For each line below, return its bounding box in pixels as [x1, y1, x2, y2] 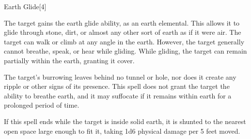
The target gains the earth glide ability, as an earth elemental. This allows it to [4, 17, 240, 28]
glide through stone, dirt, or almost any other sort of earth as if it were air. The [4, 27, 241, 37]
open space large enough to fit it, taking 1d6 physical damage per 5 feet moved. [4, 125, 240, 136]
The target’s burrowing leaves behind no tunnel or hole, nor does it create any [4, 71, 236, 82]
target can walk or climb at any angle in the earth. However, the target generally [4, 36, 245, 46]
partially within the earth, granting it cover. [4, 55, 135, 65]
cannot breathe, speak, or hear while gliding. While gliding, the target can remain [4, 46, 247, 56]
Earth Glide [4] [4, 1, 47, 11]
